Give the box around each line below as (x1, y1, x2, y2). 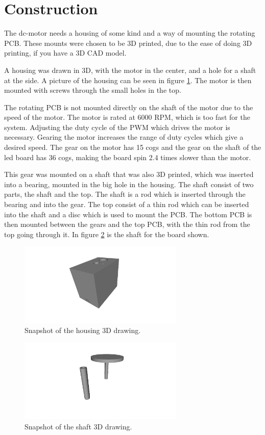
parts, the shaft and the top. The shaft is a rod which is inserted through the (4, 189, 246, 199)
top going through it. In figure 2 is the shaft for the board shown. (4, 228, 209, 239)
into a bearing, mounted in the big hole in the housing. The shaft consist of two (4, 178, 254, 189)
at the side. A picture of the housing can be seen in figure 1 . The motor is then (4, 74, 252, 85)
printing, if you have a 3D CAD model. (4, 47, 127, 58)
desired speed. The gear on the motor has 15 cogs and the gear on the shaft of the (4, 142, 261, 152)
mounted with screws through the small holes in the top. (4, 85, 181, 95)
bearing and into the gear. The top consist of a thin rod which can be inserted (4, 199, 249, 210)
